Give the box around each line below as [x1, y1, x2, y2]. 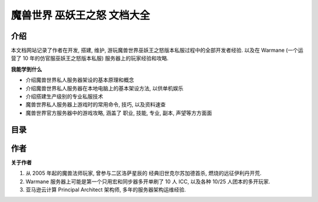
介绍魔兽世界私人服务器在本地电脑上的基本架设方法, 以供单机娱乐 [25, 85, 184, 92]
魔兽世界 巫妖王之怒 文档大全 [11, 9, 150, 22]
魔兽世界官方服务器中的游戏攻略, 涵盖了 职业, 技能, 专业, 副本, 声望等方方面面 [25, 109, 212, 116]
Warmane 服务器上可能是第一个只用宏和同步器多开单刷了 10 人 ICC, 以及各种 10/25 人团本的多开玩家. [25, 178, 270, 185]
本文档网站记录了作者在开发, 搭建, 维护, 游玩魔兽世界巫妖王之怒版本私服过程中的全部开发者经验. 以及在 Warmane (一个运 [11, 47, 303, 54]
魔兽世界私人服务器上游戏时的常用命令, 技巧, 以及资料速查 [25, 101, 166, 108]
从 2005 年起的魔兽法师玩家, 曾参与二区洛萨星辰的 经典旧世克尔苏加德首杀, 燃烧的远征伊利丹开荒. [25, 170, 262, 177]
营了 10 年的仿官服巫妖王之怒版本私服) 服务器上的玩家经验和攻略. [11, 55, 169, 62]
